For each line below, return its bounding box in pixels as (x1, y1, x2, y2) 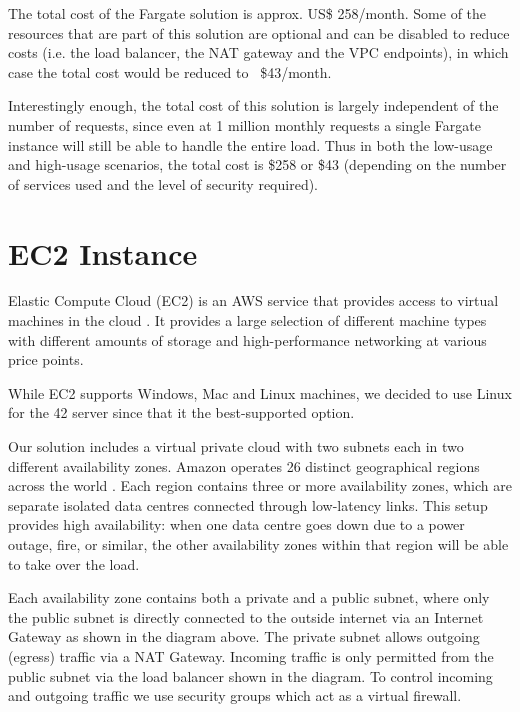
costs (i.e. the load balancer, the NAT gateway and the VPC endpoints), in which (8, 42, 509, 63)
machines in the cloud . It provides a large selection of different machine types (8, 310, 487, 331)
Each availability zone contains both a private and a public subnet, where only (8, 587, 490, 608)
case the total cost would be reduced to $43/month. (8, 61, 332, 82)
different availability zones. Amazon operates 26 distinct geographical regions (8, 455, 480, 476)
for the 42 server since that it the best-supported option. (8, 402, 355, 423)
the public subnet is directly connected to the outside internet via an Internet (8, 606, 484, 627)
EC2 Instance (8, 232, 198, 273)
